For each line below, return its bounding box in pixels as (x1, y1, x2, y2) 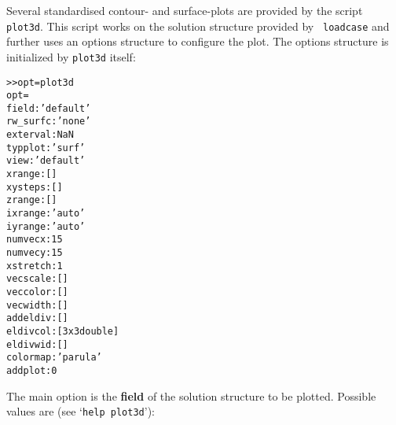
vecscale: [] (6, 273, 68, 285)
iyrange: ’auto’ (6, 220, 86, 232)
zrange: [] (6, 194, 57, 206)
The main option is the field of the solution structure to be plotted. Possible (6, 387, 376, 404)
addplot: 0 (6, 364, 57, 376)
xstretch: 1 (6, 260, 63, 272)
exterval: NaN (6, 129, 74, 141)
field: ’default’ (6, 102, 91, 114)
